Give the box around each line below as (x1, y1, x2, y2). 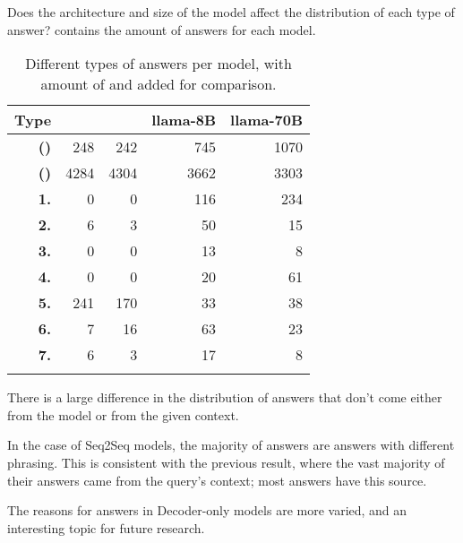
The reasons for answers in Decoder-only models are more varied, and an (7, 501, 407, 520)
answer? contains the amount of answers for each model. (7, 20, 316, 39)
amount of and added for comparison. (40, 73, 277, 95)
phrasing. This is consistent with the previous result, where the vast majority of (7, 452, 445, 471)
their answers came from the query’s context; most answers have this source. (7, 470, 427, 489)
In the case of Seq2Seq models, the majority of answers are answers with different (7, 435, 455, 454)
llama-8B (151, 109, 217, 131)
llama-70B (230, 109, 304, 131)
